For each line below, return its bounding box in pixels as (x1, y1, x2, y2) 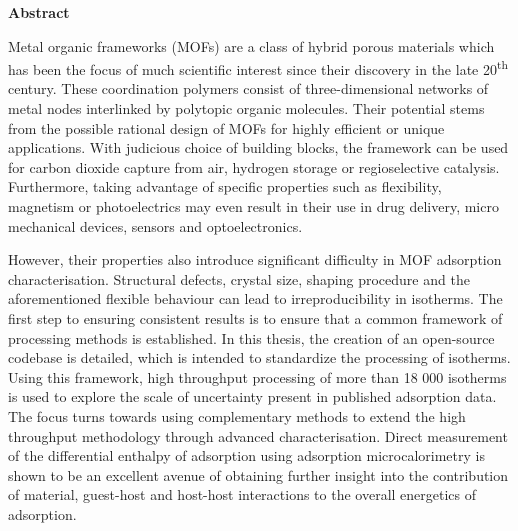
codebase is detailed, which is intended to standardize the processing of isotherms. (8, 347, 511, 368)
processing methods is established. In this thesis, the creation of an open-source (8, 327, 495, 348)
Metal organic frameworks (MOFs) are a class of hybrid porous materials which (8, 35, 495, 56)
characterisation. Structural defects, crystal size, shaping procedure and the (8, 268, 470, 289)
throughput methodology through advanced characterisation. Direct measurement (8, 425, 508, 446)
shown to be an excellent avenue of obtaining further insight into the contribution (8, 464, 509, 485)
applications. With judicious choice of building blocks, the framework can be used (8, 137, 509, 158)
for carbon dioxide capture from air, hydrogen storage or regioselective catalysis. (8, 156, 500, 177)
